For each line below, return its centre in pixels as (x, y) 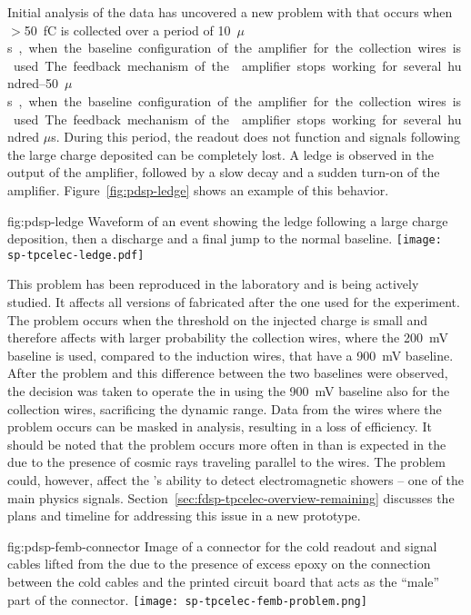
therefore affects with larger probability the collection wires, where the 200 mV (228, 337)
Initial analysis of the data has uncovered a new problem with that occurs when (230, 12)
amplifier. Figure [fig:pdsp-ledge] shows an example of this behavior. (198, 189)
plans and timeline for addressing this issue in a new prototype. (184, 516)
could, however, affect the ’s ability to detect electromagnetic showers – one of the (235, 479)
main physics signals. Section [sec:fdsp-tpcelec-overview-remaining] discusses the (231, 497)
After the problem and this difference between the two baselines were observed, (228, 373)
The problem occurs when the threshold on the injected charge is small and (218, 319)
